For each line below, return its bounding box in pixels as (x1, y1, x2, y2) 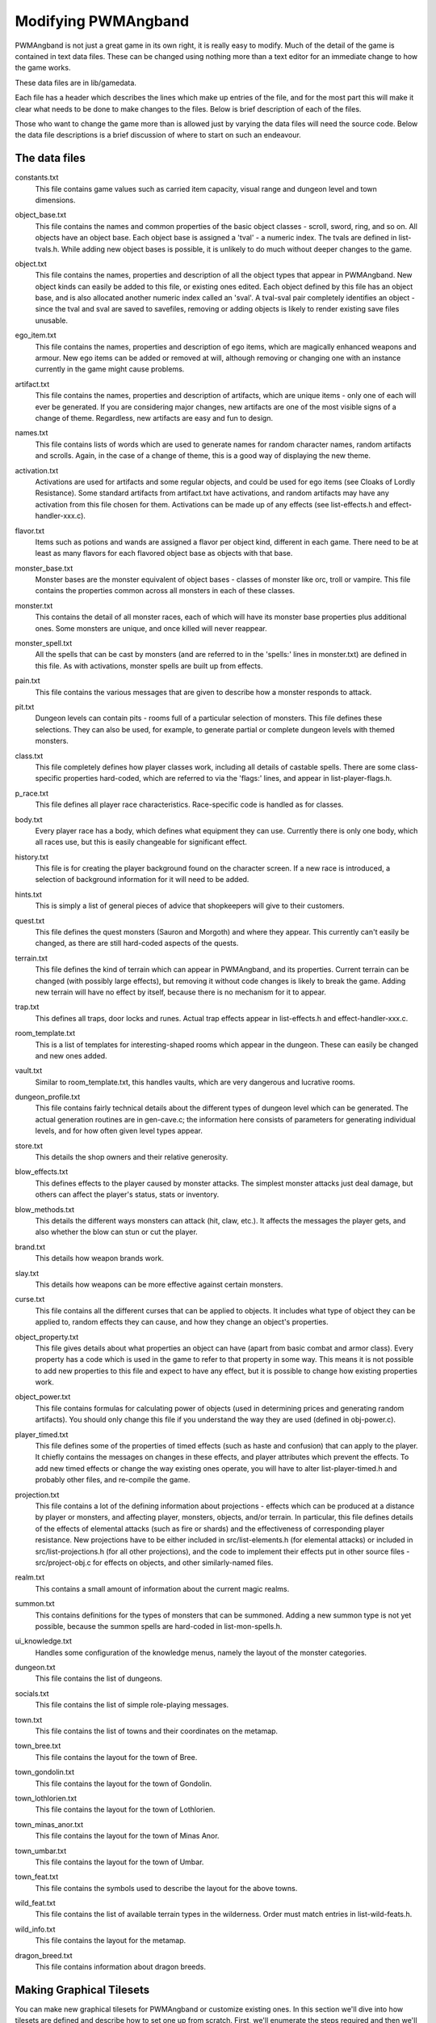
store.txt (15, 1141, 44, 1151)
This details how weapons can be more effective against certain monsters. (35, 1279, 283, 1289)
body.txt (15, 814, 43, 825)
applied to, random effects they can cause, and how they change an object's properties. (35, 1317, 329, 1327)
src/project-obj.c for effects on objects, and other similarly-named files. (35, 1558, 274, 1567)
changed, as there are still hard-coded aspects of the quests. (35, 939, 239, 948)
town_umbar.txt (15, 1846, 67, 1855)
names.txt (15, 428, 48, 438)
